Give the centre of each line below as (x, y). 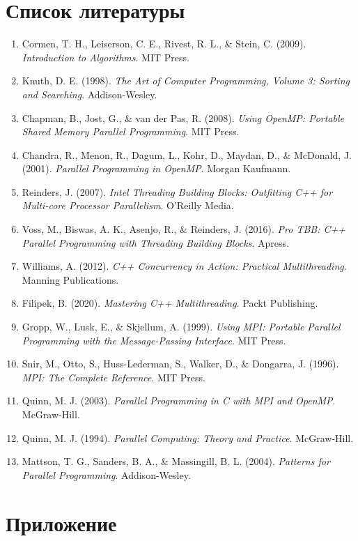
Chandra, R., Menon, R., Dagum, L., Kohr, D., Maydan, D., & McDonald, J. (187, 154)
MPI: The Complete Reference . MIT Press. (114, 377)
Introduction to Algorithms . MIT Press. (106, 57)
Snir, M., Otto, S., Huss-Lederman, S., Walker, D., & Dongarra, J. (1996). (180, 364)
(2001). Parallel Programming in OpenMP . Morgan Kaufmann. (156, 168)
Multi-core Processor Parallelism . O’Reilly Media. (128, 205)
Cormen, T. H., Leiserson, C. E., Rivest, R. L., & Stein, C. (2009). (164, 44)
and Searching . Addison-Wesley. (89, 94)
